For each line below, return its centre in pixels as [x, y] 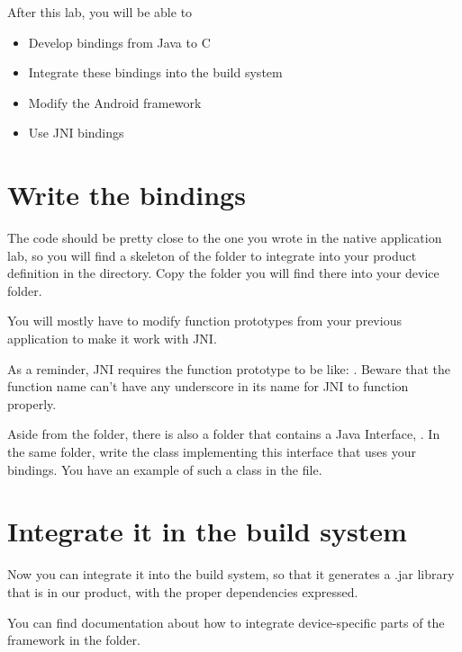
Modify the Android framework [115, 102]
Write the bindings [127, 195]
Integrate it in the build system [207, 531]
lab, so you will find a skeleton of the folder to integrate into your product [212, 255]
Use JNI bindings [76, 133]
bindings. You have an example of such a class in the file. [165, 469]
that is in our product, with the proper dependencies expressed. [183, 591]
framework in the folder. [74, 640]
